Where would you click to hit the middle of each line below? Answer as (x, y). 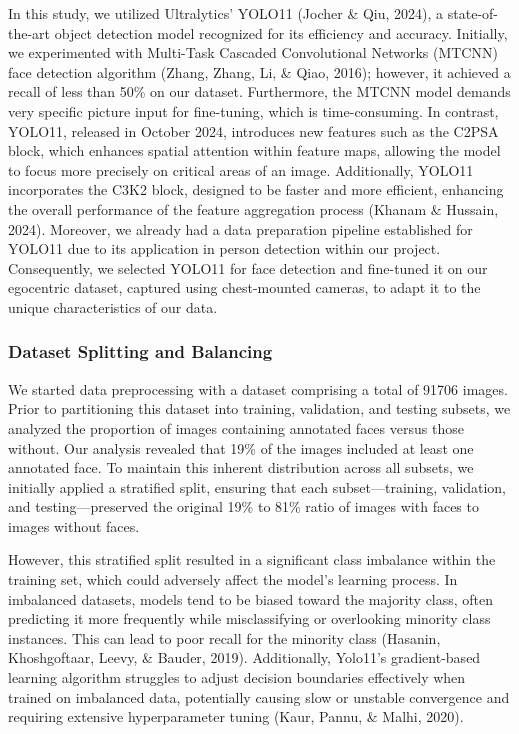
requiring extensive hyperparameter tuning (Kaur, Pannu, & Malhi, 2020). (236, 716)
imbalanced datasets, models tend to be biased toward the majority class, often (251, 598)
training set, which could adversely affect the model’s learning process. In (233, 579)
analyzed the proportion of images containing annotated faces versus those (236, 427)
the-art (29, 32)
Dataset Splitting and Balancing (140, 351)
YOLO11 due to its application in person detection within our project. (224, 248)
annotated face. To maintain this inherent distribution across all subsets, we (241, 467)
